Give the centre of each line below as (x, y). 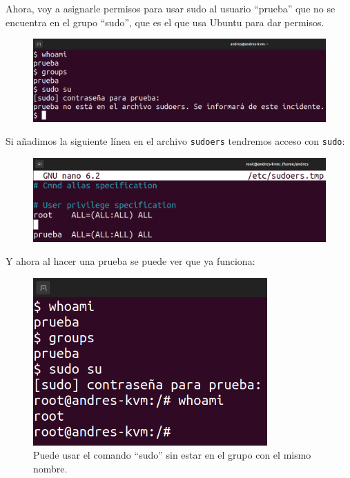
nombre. (50, 469)
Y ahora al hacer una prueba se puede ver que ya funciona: (130, 261)
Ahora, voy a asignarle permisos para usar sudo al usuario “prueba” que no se (171, 8)
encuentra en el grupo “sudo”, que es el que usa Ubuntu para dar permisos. (165, 22)
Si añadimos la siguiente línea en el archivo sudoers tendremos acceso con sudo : (175, 141)
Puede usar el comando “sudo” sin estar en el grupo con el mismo (172, 455)
